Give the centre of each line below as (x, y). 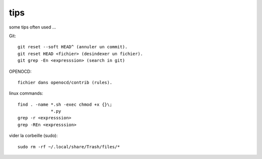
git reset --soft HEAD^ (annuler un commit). (73, 47)
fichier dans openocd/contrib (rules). (65, 82)
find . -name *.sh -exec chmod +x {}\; (65, 104)
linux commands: (26, 93)
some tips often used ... (33, 27)
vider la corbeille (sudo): (33, 136)
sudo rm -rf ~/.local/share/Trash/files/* (69, 147)
